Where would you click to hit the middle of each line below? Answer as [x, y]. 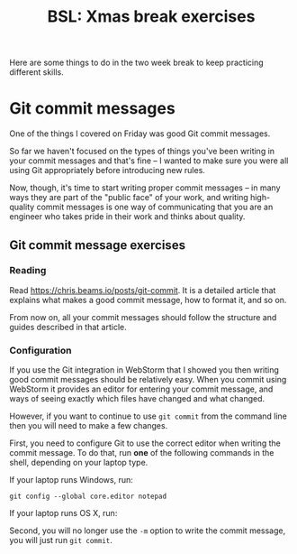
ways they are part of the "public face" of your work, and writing [129, 198]
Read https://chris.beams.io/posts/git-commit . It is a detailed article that [143, 290]
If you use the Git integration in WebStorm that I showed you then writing [144, 370]
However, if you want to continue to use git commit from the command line [148, 416]
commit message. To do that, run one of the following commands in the [142, 453]
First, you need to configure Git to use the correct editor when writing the [145, 443]
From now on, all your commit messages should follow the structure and [143, 317]
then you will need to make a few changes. [89, 426]
